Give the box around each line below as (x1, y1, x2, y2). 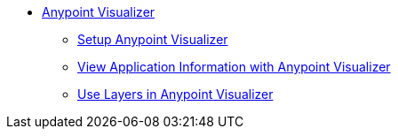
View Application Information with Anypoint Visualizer (77, 59, 391, 74)
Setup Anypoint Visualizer (77, 32, 228, 47)
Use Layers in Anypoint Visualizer (77, 87, 274, 102)
